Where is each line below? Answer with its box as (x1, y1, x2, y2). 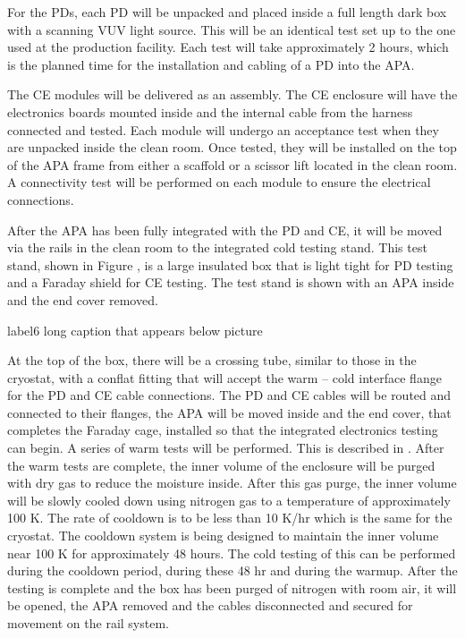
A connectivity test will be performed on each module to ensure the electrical (7, 173, 431, 191)
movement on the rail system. (7, 614, 169, 632)
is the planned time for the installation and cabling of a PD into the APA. (7, 55, 415, 73)
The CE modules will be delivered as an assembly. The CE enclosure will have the (7, 85, 458, 104)
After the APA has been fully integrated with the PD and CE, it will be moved (7, 220, 443, 239)
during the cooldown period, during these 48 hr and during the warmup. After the (7, 561, 458, 580)
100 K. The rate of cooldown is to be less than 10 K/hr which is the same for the (7, 508, 452, 527)
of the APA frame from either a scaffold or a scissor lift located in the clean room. (7, 155, 458, 174)
